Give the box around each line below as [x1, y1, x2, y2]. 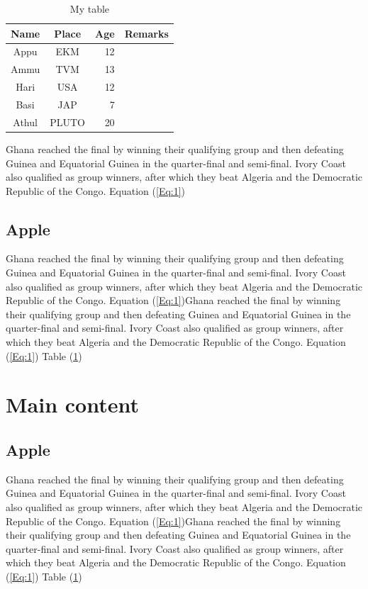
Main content [6, 390, 139, 419]
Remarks [124, 26, 169, 40]
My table [69, 1, 110, 16]
